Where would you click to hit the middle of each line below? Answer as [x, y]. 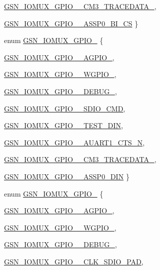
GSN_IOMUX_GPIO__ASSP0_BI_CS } [71, 23]
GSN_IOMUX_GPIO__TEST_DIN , [64, 125]
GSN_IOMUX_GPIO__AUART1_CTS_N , [74, 142]
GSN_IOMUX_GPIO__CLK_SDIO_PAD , [74, 261]
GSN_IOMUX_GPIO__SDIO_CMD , [65, 108]
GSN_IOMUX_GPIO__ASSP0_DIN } [67, 176]
